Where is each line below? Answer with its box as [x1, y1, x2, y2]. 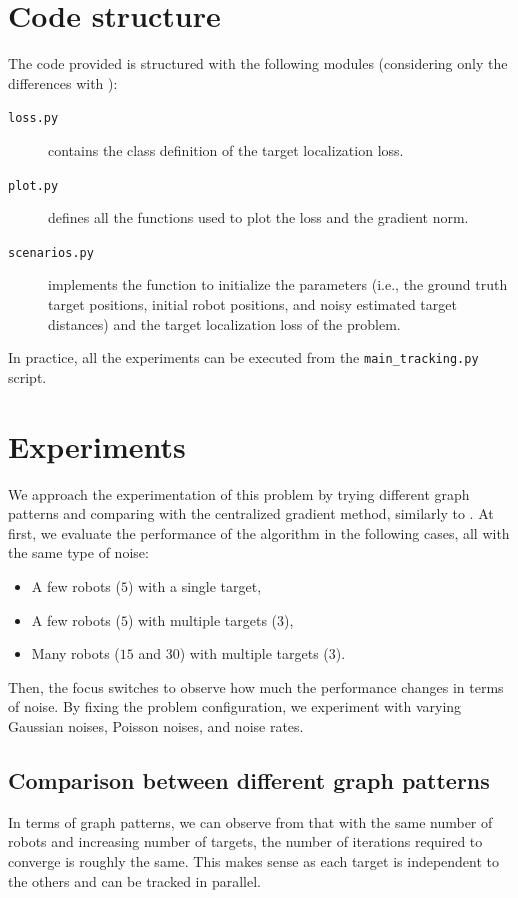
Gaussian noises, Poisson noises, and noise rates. [8, 715, 304, 736]
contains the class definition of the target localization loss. [48, 139, 404, 160]
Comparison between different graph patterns [8, 764, 490, 795]
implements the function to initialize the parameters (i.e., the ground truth [48, 274, 508, 295]
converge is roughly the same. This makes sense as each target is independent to [8, 850, 500, 871]
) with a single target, [127, 576, 262, 596]
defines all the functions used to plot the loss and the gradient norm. [48, 207, 469, 228]
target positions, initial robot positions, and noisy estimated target [48, 294, 457, 315]
